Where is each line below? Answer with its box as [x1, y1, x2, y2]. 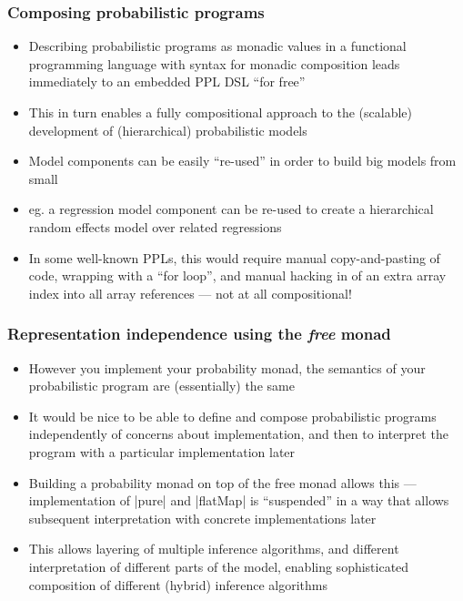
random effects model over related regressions [28, 217, 282, 236]
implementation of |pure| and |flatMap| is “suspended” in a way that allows [28, 491, 449, 510]
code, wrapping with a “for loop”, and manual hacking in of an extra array [28, 266, 447, 285]
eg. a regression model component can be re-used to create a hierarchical [28, 199, 434, 219]
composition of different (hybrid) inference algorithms [28, 575, 327, 594]
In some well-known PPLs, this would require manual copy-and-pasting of [28, 248, 440, 267]
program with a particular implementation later [28, 442, 296, 461]
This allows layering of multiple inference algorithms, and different [28, 539, 399, 558]
